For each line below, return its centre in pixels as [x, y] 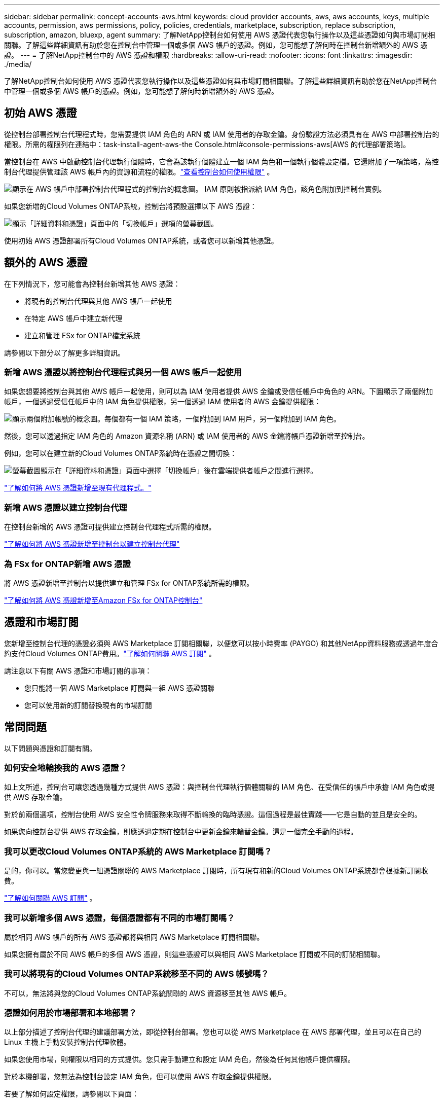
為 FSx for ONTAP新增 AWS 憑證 [67, 564]
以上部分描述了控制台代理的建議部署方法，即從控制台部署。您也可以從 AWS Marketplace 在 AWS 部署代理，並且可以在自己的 [213, 1032]
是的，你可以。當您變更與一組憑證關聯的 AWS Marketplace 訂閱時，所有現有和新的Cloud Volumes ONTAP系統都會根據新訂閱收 [216, 871]
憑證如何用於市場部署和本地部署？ [70, 1013]
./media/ [18, 64]
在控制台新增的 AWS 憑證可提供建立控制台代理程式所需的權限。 [110, 527]
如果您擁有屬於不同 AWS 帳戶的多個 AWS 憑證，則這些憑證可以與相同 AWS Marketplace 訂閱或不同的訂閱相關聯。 [194, 954]
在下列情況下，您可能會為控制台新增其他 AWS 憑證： [92, 283]
